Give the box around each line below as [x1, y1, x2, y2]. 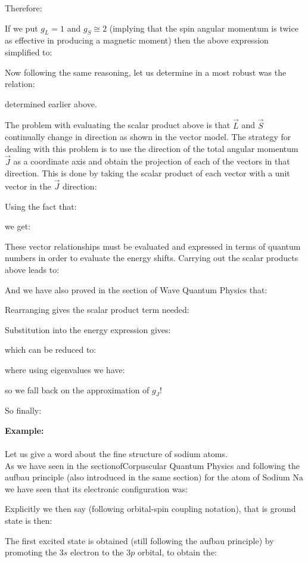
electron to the [70, 546, 124, 558]
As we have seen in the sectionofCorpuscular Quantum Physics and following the [5, 459, 300, 471]
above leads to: [5, 263, 60, 275]
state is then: [5, 514, 52, 527]
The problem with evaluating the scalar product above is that [5, 119, 231, 131]
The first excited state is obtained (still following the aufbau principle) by [5, 534, 274, 547]
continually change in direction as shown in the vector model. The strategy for [5, 131, 291, 143]
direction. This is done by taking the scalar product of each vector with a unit [5, 167, 290, 179]
